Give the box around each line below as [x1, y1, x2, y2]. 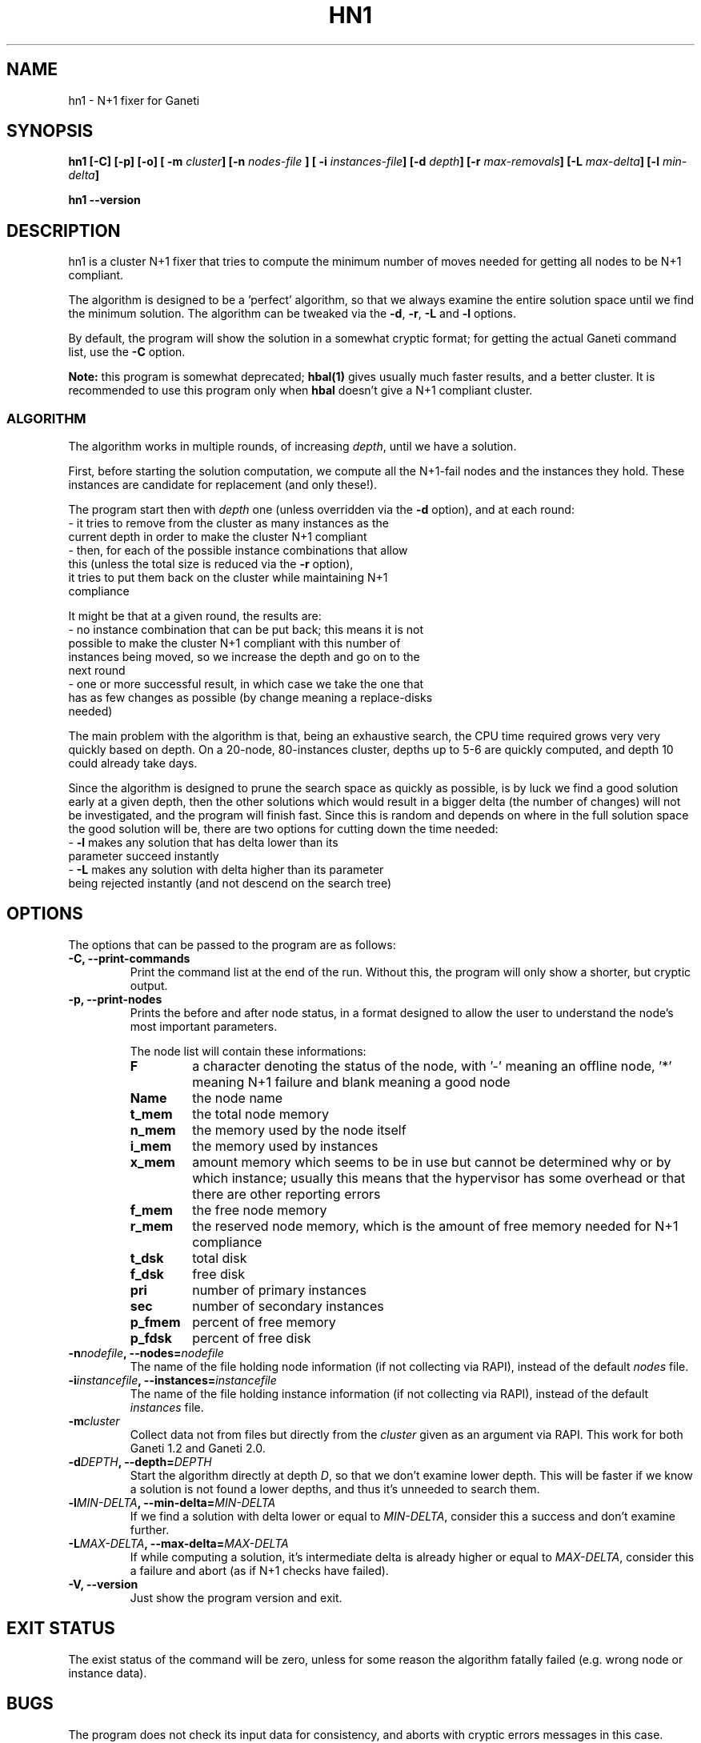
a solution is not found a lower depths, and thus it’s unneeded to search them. [130, 1481, 540, 1496]
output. [130, 978, 168, 992]
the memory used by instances [192, 1137, 379, 1154]
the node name [192, 1089, 283, 1106]
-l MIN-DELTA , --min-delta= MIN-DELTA [68, 1495, 276, 1509]
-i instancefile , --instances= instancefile [68, 1372, 277, 1387]
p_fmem [130, 1313, 181, 1330]
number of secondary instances [192, 1297, 384, 1314]
